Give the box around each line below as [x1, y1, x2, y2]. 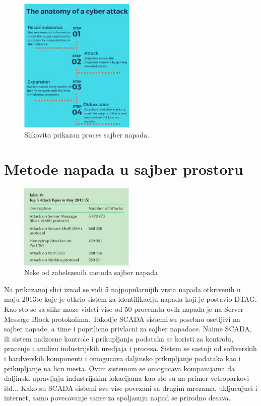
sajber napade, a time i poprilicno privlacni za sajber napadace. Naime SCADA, [4, 323, 252, 334]
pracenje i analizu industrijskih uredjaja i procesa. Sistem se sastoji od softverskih [4, 343, 257, 354]
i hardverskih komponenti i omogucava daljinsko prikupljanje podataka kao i [4, 353, 241, 363]
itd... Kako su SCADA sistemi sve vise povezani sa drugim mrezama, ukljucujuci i [4, 382, 257, 393]
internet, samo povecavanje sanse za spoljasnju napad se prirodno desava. [4, 392, 231, 403]
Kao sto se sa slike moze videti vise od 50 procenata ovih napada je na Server [4, 304, 244, 314]
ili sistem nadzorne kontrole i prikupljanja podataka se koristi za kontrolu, [4, 333, 233, 344]
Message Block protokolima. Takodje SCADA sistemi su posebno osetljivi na [4, 313, 240, 324]
